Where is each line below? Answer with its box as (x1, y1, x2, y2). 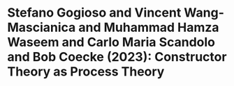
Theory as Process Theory (7, 64, 165, 80)
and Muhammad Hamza (78, 19, 219, 35)
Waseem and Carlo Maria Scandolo (7, 35, 215, 50)
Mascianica (7, 19, 76, 35)
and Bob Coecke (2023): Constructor (7, 49, 227, 65)
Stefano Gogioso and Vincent (7, 5, 182, 21)
